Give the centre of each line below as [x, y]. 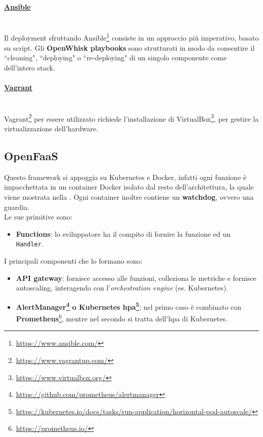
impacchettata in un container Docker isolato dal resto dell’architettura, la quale [129, 187]
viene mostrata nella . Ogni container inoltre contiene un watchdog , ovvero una [129, 197]
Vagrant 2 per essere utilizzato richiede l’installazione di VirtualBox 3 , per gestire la [131, 118]
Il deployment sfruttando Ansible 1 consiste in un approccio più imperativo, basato [131, 37]
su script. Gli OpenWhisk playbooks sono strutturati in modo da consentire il [129, 47]
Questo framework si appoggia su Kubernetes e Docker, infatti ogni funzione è [125, 177]
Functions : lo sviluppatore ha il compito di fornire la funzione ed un [123, 233]
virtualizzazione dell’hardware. [51, 129]
